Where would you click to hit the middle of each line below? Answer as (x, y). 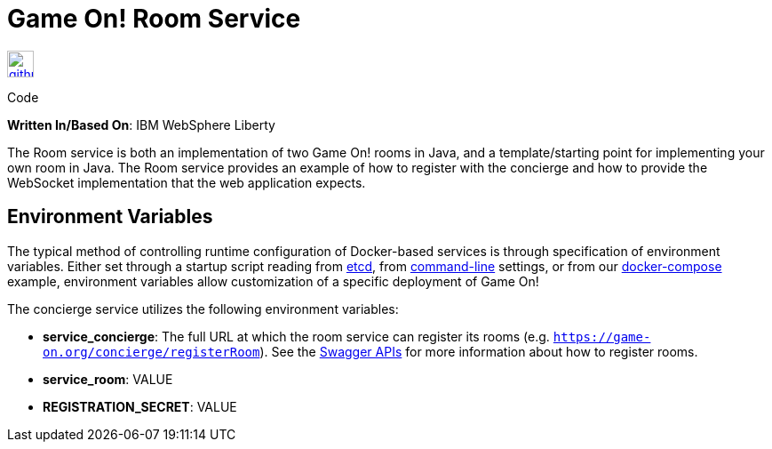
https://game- (602, 337)
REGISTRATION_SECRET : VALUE (140, 406)
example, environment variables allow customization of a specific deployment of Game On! (273, 281)
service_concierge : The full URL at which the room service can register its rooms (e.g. (296, 336)
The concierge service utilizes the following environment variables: (203, 309)
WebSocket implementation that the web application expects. (187, 182)
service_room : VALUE (108, 379)
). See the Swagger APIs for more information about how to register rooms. (479, 351)
